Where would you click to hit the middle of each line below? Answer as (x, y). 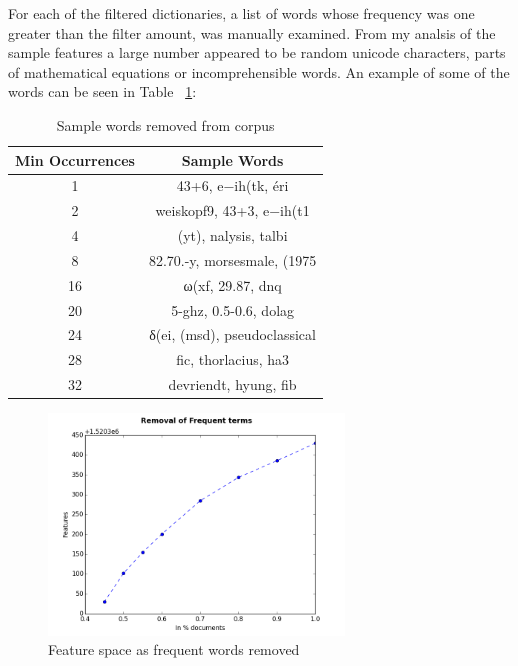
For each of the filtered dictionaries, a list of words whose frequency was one (241, 13)
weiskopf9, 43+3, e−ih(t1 (232, 210)
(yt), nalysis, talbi (232, 235)
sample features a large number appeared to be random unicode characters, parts (257, 52)
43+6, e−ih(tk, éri (232, 185)
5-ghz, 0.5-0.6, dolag (233, 309)
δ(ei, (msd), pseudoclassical (232, 334)
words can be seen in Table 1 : (102, 91)
